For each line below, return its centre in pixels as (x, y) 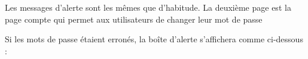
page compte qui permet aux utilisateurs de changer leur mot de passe (134, 19)
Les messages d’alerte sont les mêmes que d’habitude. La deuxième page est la (148, 7)
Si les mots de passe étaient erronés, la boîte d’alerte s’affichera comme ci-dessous (154, 39)
